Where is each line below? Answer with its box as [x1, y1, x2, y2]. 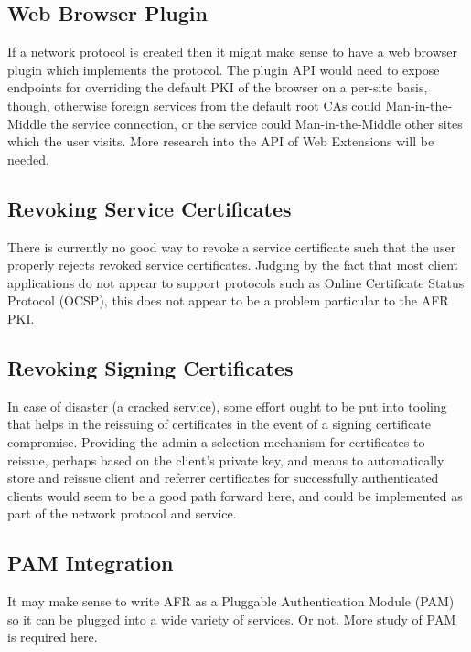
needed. [7, 149, 49, 168]
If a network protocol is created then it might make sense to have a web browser [7, 42, 457, 61]
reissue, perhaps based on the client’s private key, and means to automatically [7, 450, 444, 469]
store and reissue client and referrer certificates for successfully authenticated [7, 468, 439, 487]
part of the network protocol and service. [7, 504, 237, 523]
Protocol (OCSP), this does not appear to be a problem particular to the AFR [7, 291, 449, 310]
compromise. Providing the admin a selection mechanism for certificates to [7, 432, 425, 451]
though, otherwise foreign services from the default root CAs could [7, 95, 381, 114]
